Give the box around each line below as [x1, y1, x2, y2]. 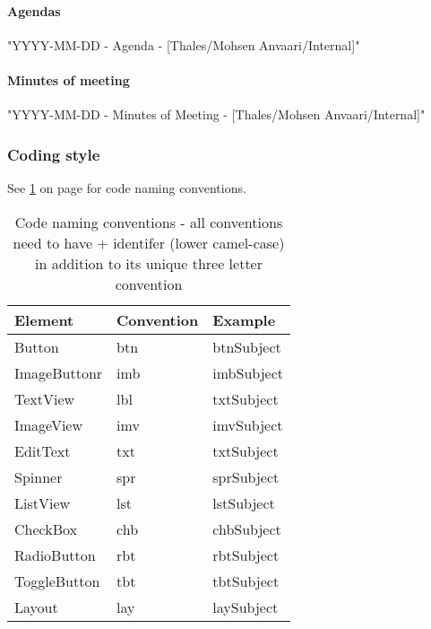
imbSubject [212, 362, 283, 383]
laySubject [212, 596, 279, 617]
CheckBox [14, 518, 77, 539]
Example [212, 309, 276, 330]
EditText [14, 440, 71, 461]
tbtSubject [212, 570, 280, 591]
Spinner [14, 466, 63, 487]
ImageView [14, 414, 82, 435]
